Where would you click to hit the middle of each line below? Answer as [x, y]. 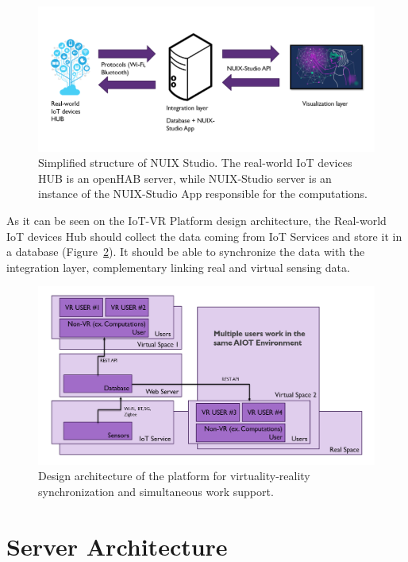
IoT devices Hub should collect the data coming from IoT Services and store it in [204, 236]
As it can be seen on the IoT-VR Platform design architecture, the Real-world [196, 220]
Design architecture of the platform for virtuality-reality [174, 476]
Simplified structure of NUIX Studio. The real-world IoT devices [195, 163]
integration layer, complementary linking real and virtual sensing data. [178, 267]
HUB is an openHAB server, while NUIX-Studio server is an [185, 178]
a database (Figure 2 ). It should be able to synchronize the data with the [186, 252]
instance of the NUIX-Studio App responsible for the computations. [203, 194]
